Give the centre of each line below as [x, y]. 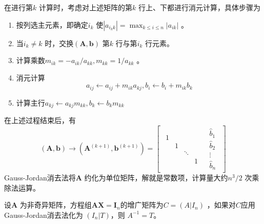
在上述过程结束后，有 [40, 120]
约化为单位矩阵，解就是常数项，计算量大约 [156, 178]
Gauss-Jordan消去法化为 [44, 215]
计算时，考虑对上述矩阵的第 [85, 7]
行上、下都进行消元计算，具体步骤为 [199, 7]
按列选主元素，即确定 [52, 24]
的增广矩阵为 [142, 205]
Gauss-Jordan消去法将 [40, 178]
